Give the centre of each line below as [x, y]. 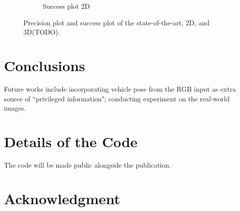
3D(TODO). [42, 32]
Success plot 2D [66, 6]
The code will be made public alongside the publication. [88, 164]
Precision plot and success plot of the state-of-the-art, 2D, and [117, 22]
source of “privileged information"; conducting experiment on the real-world [117, 98]
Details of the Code [71, 141]
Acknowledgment [62, 198]
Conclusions [45, 65]
